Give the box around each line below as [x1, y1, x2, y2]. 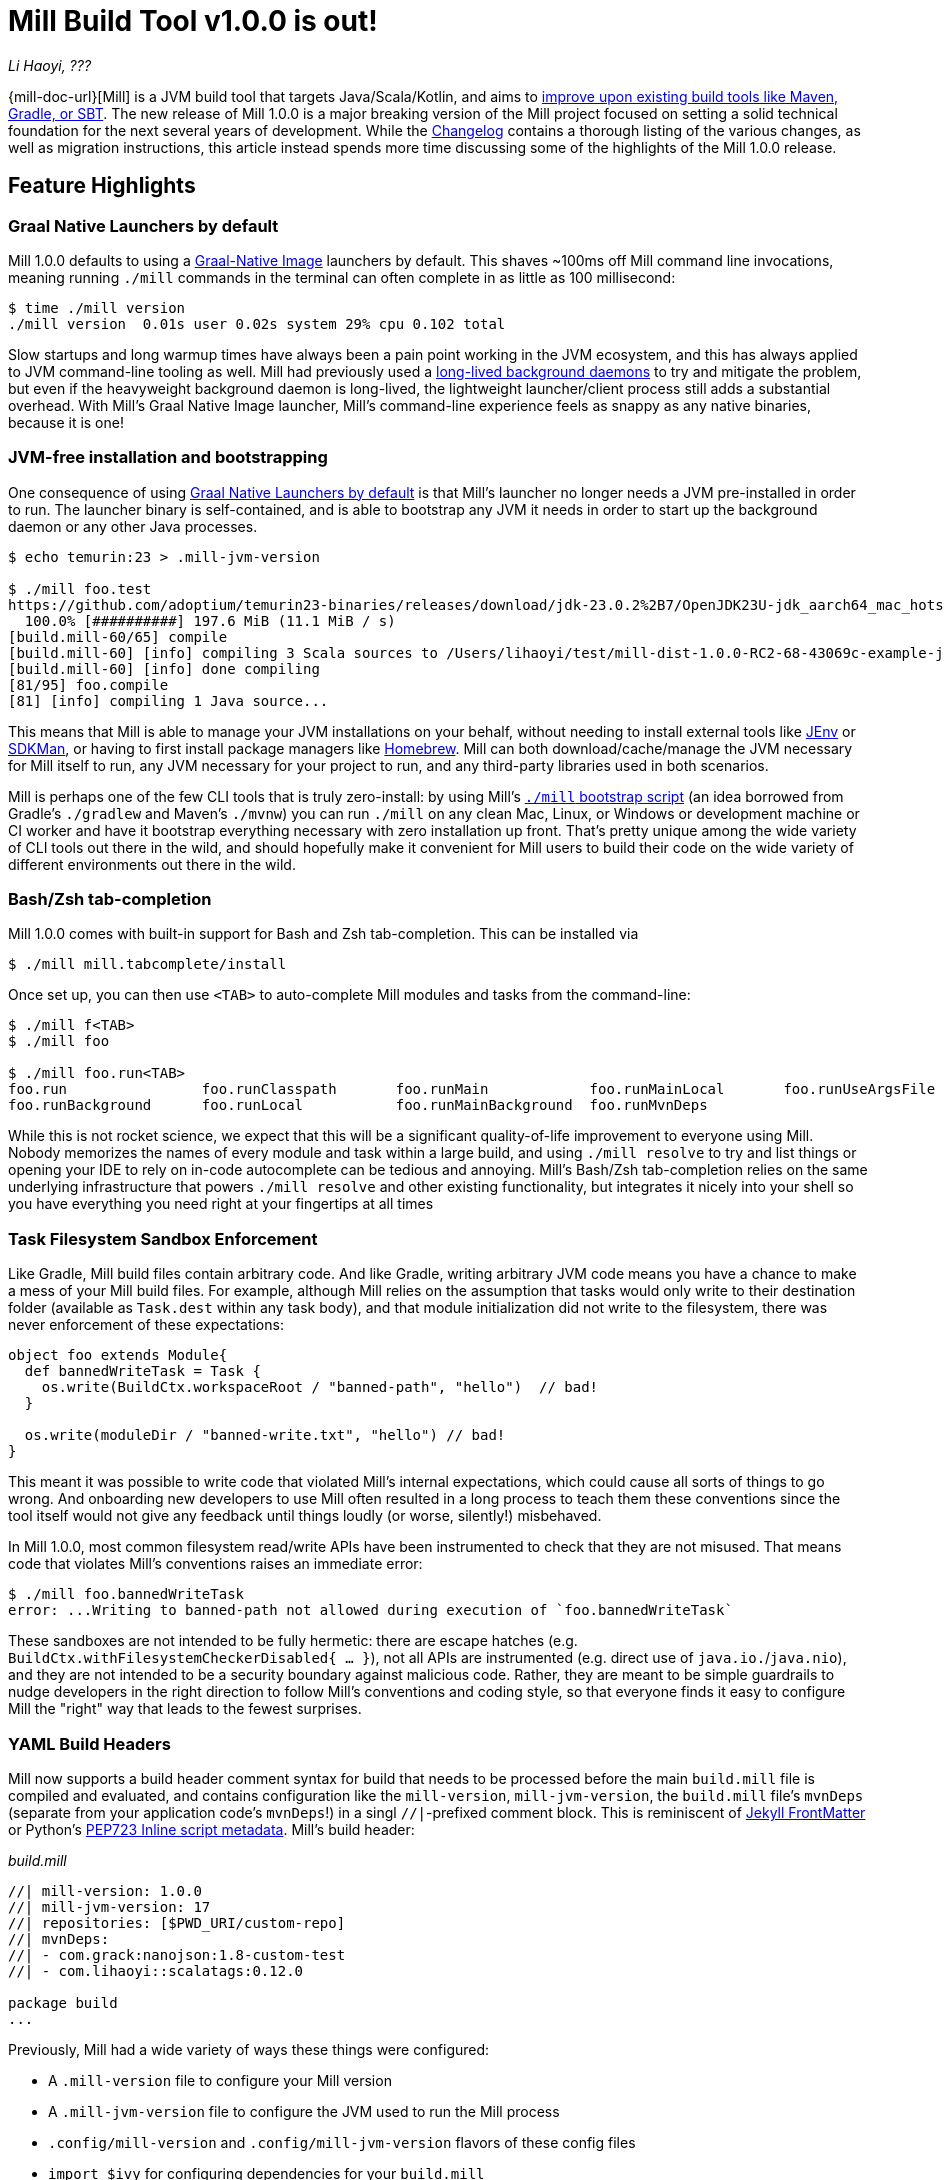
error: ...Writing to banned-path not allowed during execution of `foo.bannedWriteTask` [8, 1602, 733, 1619]
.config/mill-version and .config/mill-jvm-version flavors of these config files [48, 2133, 636, 2151]
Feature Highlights [8, 173, 196, 199]
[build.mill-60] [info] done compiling [8, 660, 320, 677]
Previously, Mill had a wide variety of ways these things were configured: [8, 2040, 490, 2058]
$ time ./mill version [8, 299, 186, 316]
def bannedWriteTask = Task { [24, 1363, 261, 1380]
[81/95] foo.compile [8, 676, 169, 693]
